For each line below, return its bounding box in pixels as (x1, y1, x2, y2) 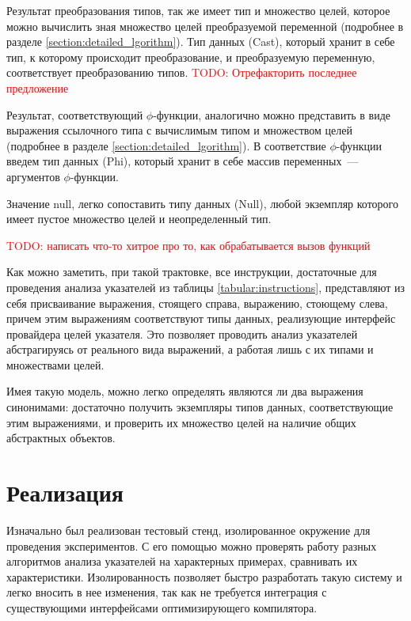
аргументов (6, 168, 60, 184)
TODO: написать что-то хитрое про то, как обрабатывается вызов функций (6, 237, 371, 253)
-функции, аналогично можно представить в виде (153, 106, 391, 123)
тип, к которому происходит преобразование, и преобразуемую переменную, (6, 48, 375, 65)
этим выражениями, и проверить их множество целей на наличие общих (6, 414, 356, 430)
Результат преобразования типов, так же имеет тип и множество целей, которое (6, 2, 390, 18)
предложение (6, 79, 69, 96)
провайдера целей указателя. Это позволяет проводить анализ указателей (6, 325, 358, 342)
